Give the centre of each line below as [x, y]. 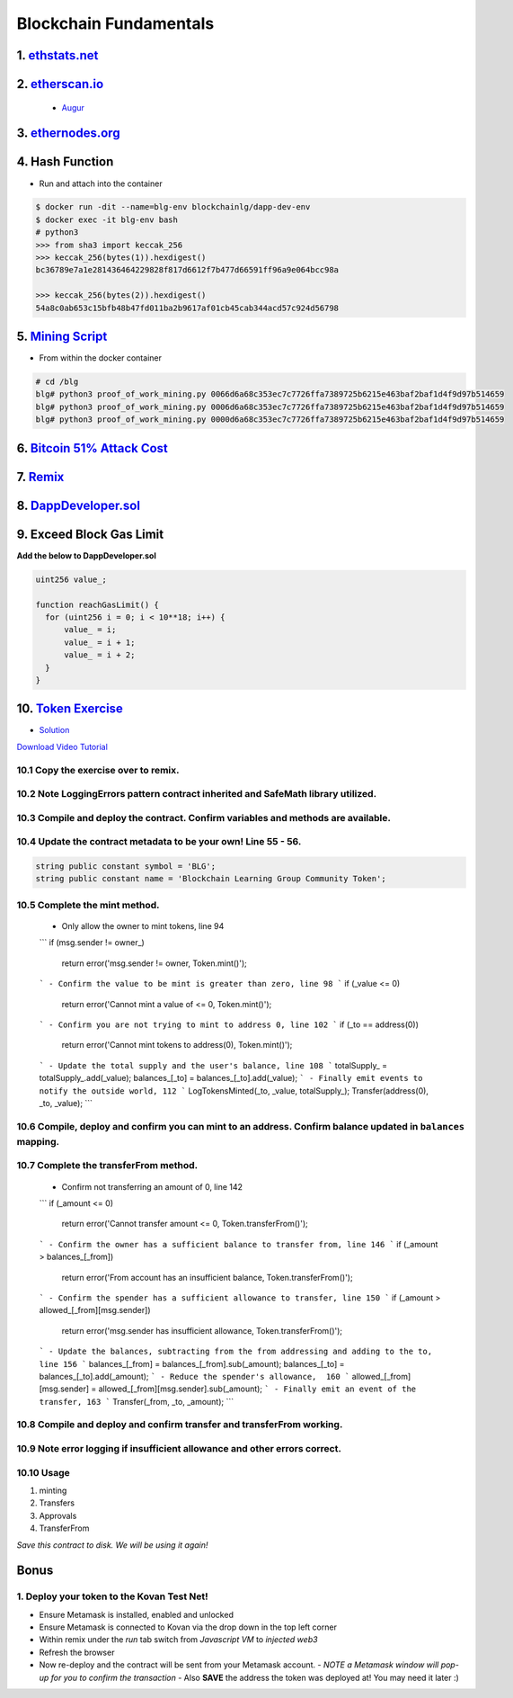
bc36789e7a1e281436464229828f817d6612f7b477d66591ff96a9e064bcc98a [187, 270]
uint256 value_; [71, 579]
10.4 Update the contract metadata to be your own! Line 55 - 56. [159, 842]
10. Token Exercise [70, 709]
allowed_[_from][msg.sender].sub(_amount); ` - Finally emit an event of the [257, 1389]
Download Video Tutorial [62, 746]
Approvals [58, 1515]
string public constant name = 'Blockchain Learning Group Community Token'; [211, 879]
